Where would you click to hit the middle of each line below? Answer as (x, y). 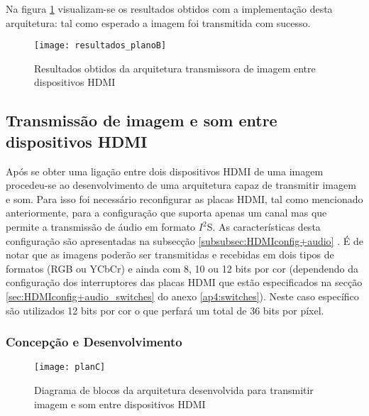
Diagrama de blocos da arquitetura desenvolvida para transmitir (174, 390)
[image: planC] (70, 367)
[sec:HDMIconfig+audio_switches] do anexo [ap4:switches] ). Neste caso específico (182, 296)
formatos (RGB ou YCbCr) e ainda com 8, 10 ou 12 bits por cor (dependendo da (182, 268)
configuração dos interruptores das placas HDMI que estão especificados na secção (184, 282)
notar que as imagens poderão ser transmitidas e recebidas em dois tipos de (170, 254)
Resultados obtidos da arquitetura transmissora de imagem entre (175, 68)
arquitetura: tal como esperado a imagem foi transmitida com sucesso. (158, 22)
